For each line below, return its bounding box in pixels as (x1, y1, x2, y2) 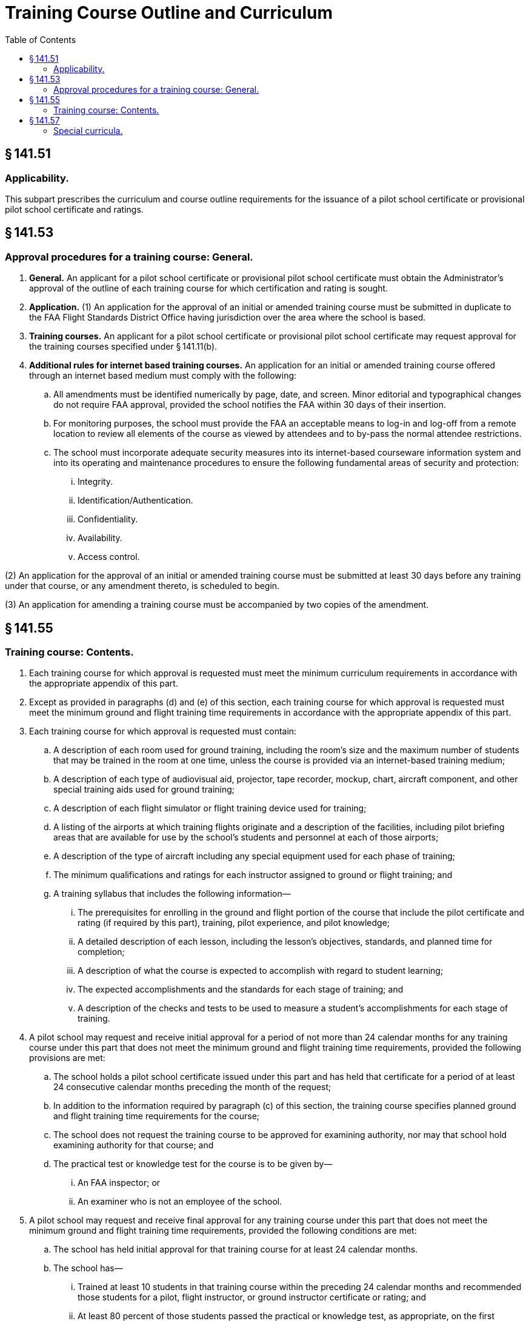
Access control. (78, 551, 140, 562)
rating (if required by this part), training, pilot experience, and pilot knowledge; (78, 917, 390, 928)
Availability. (78, 533, 122, 544)
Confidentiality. (78, 514, 138, 525)
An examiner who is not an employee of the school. (78, 1196, 282, 1207)
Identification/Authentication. (78, 495, 193, 506)
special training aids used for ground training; (53, 784, 235, 795)
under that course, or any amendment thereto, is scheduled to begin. (5, 581, 280, 591)
